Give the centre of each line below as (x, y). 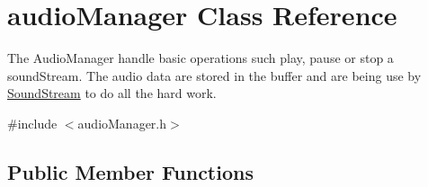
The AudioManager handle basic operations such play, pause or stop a (201, 58)
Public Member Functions (130, 171)
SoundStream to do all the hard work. (112, 93)
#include (32, 123)
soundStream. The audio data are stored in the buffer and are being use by (214, 75)
